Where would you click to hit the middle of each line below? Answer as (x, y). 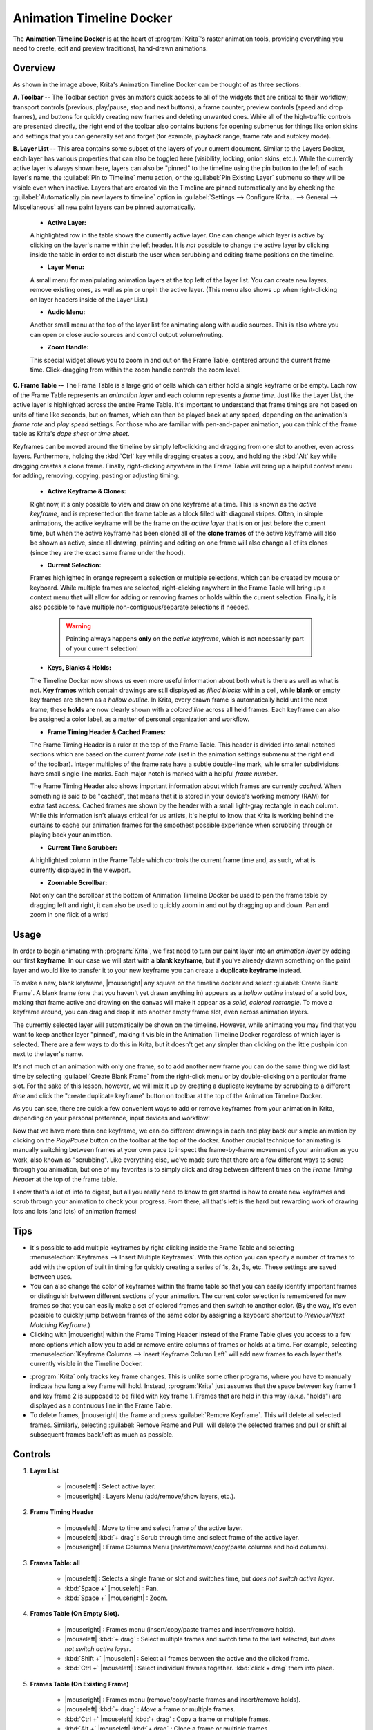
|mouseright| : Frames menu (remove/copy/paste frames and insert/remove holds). (182, 1700)
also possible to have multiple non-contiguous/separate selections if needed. (140, 607)
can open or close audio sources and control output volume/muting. (127, 334)
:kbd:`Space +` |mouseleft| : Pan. (112, 1588)
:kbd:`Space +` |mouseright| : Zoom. (116, 1598)
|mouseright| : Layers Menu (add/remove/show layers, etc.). (150, 1496)
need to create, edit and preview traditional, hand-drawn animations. (111, 48)
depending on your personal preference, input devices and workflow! (111, 1118)
